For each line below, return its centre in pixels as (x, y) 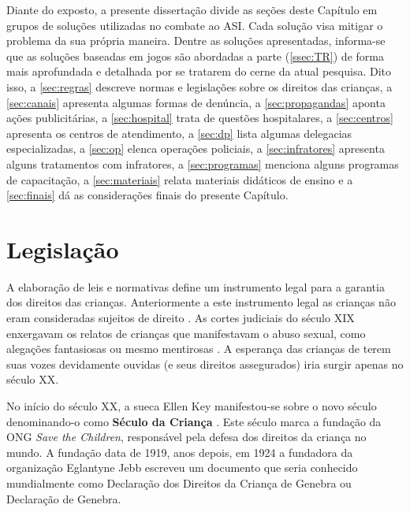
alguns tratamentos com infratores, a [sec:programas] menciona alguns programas (203, 163)
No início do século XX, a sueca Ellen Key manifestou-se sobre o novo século (192, 406)
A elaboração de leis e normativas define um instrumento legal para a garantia (196, 286)
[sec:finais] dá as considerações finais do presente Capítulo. (147, 195)
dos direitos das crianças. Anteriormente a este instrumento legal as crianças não (201, 302)
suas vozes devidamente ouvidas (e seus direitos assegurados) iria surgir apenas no (205, 364)
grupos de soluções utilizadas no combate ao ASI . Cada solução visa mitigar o (195, 25)
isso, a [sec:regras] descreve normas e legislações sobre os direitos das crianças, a (199, 86)
